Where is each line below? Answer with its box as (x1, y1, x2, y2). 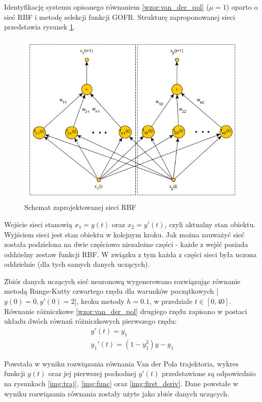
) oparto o (226, 2, 258, 12)
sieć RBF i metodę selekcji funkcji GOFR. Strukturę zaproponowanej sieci (4, 11, 236, 22)
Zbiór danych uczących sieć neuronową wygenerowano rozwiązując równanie (4, 275, 241, 286)
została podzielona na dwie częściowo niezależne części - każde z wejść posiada (4, 239, 248, 250)
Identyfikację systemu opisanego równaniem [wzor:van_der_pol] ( (4, 2, 209, 12)
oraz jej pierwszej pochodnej (48, 368, 136, 379)
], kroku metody (74, 296, 125, 306)
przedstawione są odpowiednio (161, 368, 256, 379)
